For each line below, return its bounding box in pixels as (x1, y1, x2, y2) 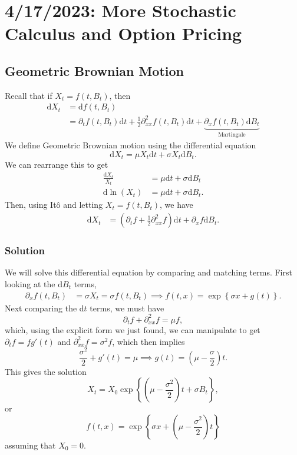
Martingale (218, 131, 246, 138)
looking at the (5, 277, 55, 290)
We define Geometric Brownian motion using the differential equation (5, 139, 256, 151)
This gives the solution (5, 365, 87, 377)
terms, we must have (90, 301, 164, 314)
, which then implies (112, 335, 185, 347)
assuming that (5, 439, 56, 451)
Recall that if (5, 89, 52, 101)
